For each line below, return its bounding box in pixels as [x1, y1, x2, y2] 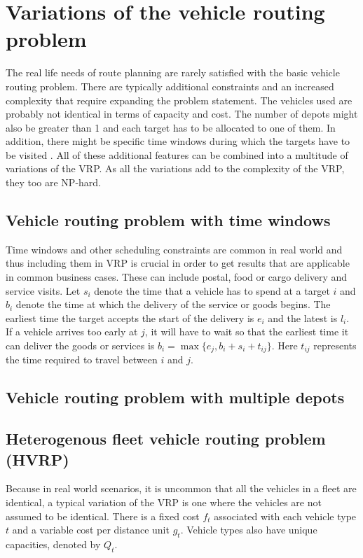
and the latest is [268, 310, 338, 325]
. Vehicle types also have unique [180, 522, 317, 537]
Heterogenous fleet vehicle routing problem [6, 428, 326, 449]
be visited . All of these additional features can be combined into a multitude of [6, 147, 348, 162]
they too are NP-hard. [6, 175, 102, 190]
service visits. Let [6, 283, 81, 298]
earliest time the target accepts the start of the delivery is [6, 310, 254, 325]
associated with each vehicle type [214, 508, 357, 523]
